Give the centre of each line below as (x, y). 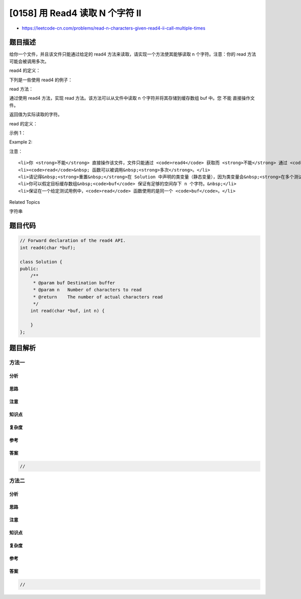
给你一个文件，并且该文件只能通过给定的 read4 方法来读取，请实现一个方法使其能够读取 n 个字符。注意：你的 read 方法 (133, 54)
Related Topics (25, 202)
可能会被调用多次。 (29, 61)
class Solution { (41, 262)
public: (29, 269)
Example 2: (21, 142)
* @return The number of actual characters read (98, 297)
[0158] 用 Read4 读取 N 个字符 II (75, 13)
